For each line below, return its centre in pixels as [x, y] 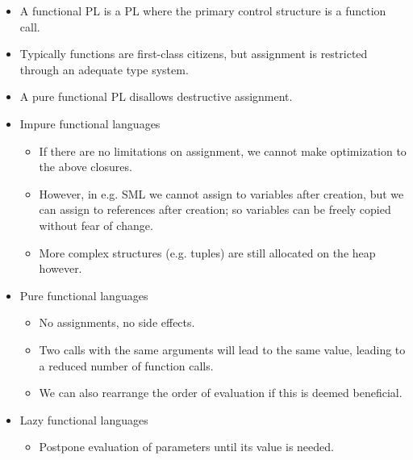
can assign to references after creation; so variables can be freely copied [215, 209]
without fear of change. [96, 225]
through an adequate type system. [104, 69]
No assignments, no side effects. [117, 322]
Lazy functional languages [84, 419]
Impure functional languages [90, 123]
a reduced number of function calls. [126, 365]
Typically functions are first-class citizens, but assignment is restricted [194, 54]
